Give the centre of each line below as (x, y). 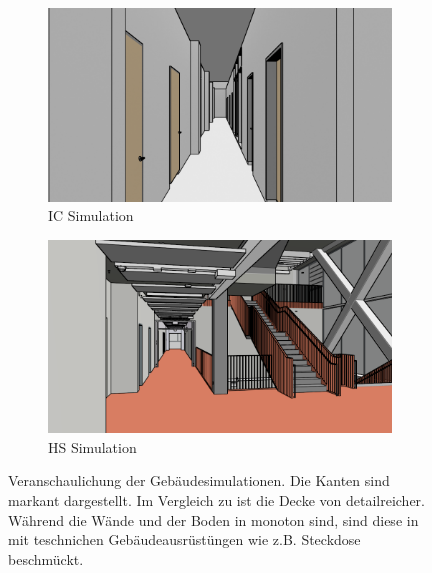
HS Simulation (92, 446)
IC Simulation (91, 215)
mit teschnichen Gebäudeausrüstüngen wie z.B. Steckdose (184, 539)
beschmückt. (46, 558)
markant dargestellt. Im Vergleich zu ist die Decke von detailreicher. (217, 499)
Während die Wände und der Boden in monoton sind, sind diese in (213, 519)
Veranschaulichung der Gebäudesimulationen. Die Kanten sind (199, 480)
